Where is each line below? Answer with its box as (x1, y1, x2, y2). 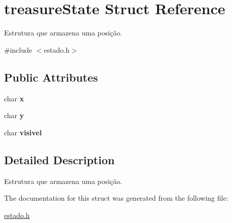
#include (4, 44, 32, 55)
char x (4, 93, 24, 103)
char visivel (4, 127, 42, 137)
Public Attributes (4, 69, 98, 85)
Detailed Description (4, 152, 115, 167)
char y (4, 110, 24, 121)
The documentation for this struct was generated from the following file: (4, 193, 228, 203)
